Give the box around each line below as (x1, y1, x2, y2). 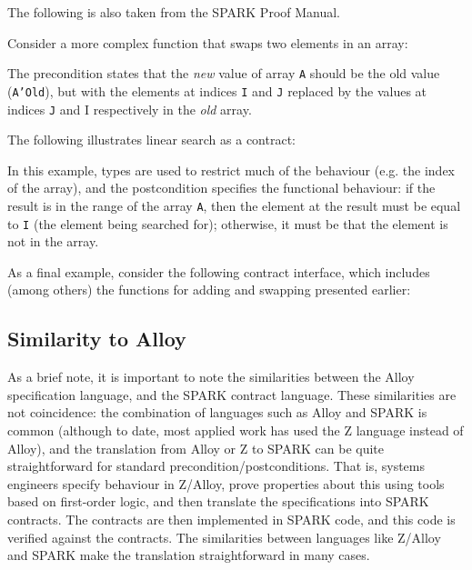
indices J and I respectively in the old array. (7, 99, 252, 118)
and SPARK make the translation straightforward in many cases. (7, 545, 370, 565)
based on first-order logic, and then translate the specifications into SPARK (7, 492, 429, 511)
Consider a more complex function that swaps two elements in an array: (7, 33, 408, 52)
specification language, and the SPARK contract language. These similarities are (7, 385, 457, 404)
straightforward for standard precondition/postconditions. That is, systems (7, 456, 426, 475)
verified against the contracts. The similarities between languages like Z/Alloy (7, 527, 441, 546)
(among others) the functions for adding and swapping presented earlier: (7, 280, 411, 299)
